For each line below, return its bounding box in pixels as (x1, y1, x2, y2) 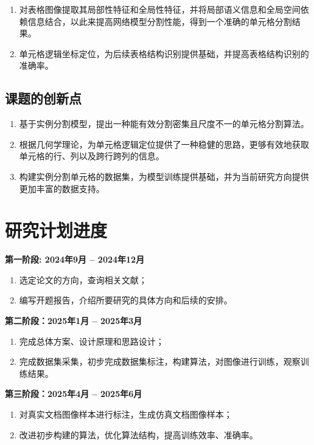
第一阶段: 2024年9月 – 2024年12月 (5, 253, 145, 266)
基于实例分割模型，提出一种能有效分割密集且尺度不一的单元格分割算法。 (19, 117, 309, 130)
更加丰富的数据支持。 (19, 182, 105, 195)
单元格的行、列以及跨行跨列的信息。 (19, 150, 164, 162)
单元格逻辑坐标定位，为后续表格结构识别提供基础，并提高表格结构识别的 (19, 47, 309, 60)
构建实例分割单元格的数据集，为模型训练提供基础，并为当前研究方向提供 (19, 170, 309, 182)
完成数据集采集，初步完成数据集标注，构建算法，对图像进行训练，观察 (19, 355, 301, 368)
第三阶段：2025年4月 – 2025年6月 (5, 387, 142, 400)
